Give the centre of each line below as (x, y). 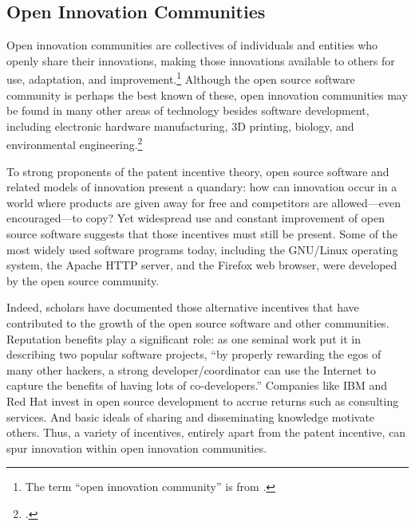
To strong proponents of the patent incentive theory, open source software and (198, 171)
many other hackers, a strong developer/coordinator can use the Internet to (191, 369)
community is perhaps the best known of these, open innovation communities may (207, 94)
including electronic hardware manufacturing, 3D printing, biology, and (180, 126)
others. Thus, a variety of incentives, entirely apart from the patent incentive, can (206, 432)
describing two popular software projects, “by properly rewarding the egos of (194, 354)
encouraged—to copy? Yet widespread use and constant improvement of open (196, 218)
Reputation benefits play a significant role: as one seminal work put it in (184, 338)
